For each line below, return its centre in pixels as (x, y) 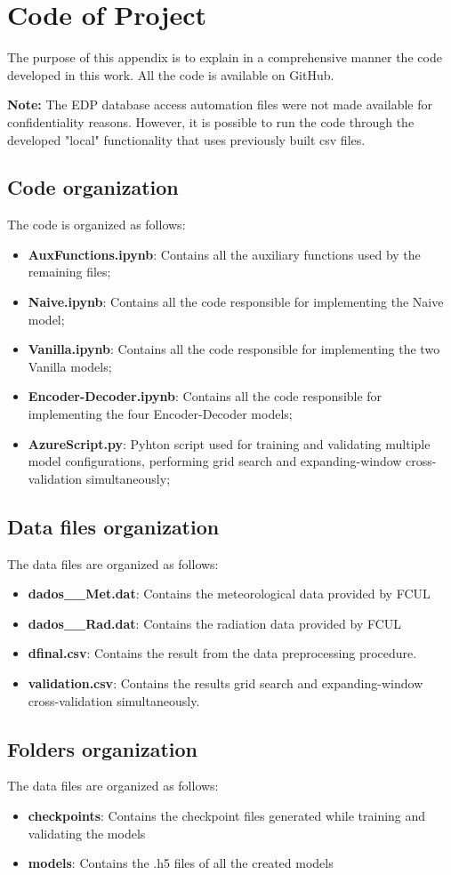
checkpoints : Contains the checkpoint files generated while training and (227, 815)
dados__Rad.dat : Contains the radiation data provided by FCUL (215, 623)
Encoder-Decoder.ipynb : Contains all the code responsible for (205, 396)
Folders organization (102, 748)
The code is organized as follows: (97, 225)
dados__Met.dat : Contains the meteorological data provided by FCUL (229, 594)
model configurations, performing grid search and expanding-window (215, 461)
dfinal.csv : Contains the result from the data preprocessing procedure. (222, 653)
